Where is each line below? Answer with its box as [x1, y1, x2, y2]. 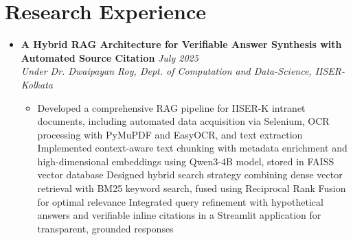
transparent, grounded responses [37, 221, 174, 235]
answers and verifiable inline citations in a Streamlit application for [37, 208, 321, 222]
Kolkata [21, 77, 53, 91]
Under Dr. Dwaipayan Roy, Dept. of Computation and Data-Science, [21, 64, 312, 78]
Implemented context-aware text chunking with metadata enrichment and [37, 141, 348, 155]
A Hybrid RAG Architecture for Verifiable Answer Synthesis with [21, 37, 342, 51]
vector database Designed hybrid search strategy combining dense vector [37, 167, 343, 182]
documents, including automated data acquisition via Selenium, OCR [37, 114, 330, 128]
